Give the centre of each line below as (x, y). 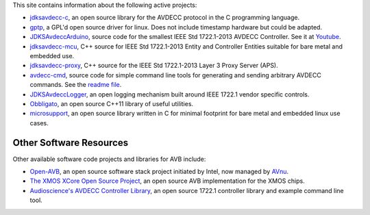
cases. (39, 123)
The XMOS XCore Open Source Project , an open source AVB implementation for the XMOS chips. (167, 181)
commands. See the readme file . (76, 85)
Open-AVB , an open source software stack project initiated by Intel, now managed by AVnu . (159, 171)
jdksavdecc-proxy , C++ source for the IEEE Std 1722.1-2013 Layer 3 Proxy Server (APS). (154, 66)
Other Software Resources (71, 143)
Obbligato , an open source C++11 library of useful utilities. (112, 103)
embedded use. (52, 55)
